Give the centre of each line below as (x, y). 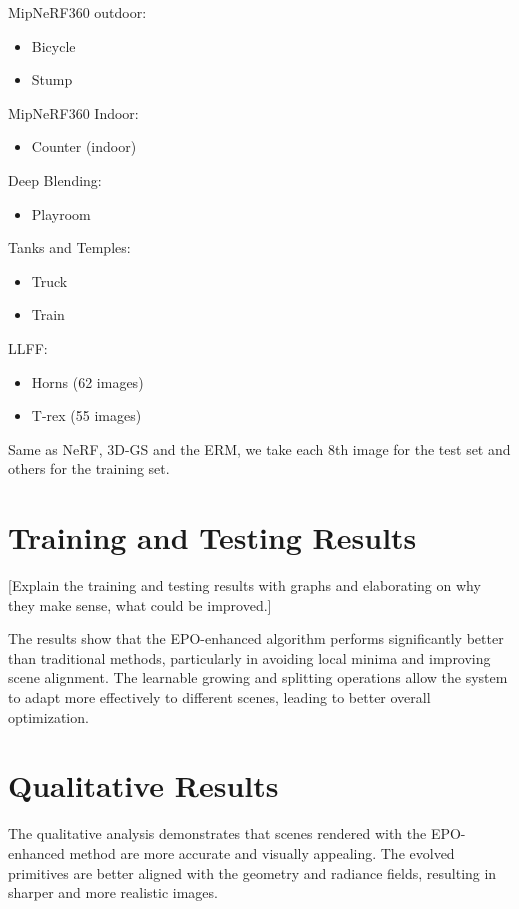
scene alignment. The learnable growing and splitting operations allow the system (258, 677)
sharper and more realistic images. (113, 892)
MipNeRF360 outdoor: (77, 12)
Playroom (61, 213)
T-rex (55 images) (86, 415)
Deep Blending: (55, 179)
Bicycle (53, 45)
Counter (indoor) (84, 146)
